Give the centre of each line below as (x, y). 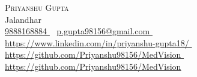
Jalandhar (23, 19)
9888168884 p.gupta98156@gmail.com (77, 31)
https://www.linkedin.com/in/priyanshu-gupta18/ (97, 42)
